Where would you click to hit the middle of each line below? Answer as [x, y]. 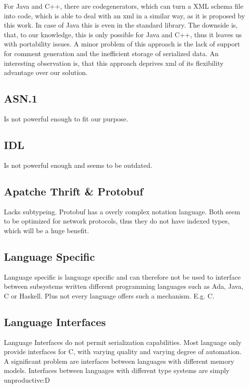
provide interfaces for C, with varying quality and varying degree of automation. [123, 351]
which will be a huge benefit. [46, 230]
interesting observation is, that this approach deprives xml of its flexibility [114, 63]
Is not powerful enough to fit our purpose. [66, 118]
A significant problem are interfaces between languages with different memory [119, 361]
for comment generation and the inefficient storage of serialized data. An [111, 53]
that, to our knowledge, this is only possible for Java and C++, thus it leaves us [123, 34]
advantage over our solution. [46, 72]
